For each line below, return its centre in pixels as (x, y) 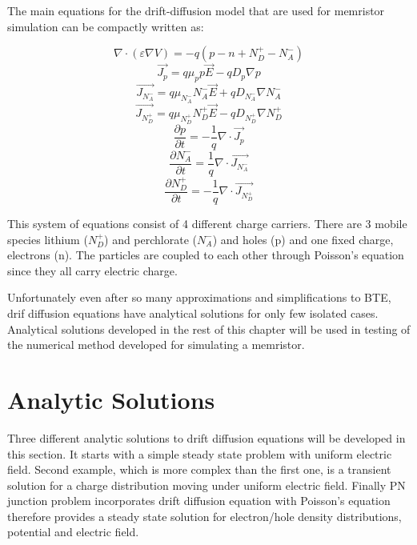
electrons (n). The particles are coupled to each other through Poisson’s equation (206, 255)
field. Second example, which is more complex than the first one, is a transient (199, 469)
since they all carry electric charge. (92, 270)
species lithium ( (48, 239)
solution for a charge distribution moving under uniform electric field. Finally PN (206, 485)
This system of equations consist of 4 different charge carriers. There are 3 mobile (207, 224)
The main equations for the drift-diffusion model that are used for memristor (196, 10)
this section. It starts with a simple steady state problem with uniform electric (200, 453)
